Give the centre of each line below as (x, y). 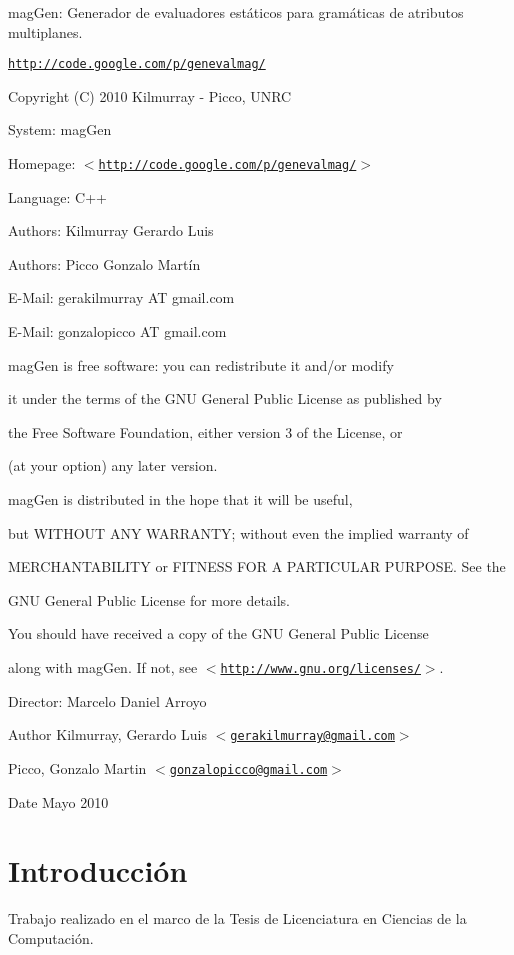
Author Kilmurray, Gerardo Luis (107, 734)
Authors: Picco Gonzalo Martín (104, 263)
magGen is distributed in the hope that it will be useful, (180, 499)
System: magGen (60, 129)
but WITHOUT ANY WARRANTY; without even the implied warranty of (238, 532)
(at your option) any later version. (113, 465)
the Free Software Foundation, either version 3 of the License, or (205, 431)
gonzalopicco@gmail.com (248, 769)
